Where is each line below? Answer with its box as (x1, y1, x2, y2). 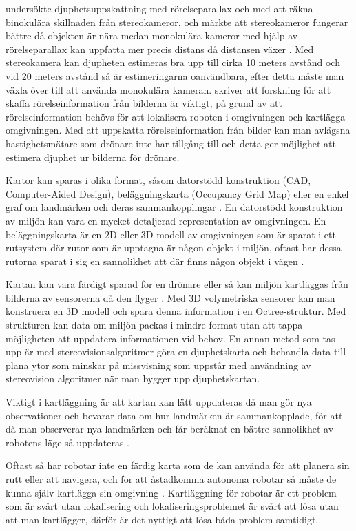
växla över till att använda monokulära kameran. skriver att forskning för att (6, 82, 331, 96)
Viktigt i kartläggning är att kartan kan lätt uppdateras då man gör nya (6, 395, 312, 409)
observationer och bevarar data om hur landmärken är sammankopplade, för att (6, 408, 343, 422)
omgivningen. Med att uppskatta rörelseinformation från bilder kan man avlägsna (6, 123, 350, 137)
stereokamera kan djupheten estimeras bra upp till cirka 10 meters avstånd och (6, 55, 340, 70)
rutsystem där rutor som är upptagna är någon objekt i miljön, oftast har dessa (6, 240, 342, 255)
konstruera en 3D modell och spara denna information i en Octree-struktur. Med (6, 304, 346, 318)
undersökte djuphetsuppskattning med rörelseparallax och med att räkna (6, 1, 313, 15)
